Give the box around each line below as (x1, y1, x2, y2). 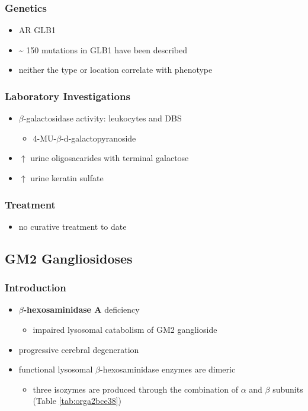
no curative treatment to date (18, 220, 127, 232)
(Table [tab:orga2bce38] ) (33, 394, 122, 407)
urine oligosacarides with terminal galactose (30, 152, 189, 164)
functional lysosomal (18, 363, 93, 375)
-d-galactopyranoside (61, 131, 136, 144)
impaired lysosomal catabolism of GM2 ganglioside (33, 323, 217, 335)
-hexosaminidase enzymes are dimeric (100, 363, 236, 375)
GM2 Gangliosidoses (5, 249, 133, 267)
